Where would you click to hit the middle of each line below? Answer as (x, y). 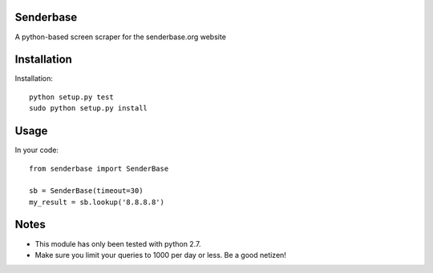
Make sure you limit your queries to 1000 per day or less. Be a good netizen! (160, 255)
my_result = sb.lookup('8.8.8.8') (97, 202)
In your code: (37, 150)
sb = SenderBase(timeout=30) (86, 191)
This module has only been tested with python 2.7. (118, 243)
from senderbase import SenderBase (99, 169)
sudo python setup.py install (89, 108)
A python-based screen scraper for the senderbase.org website (120, 37)
